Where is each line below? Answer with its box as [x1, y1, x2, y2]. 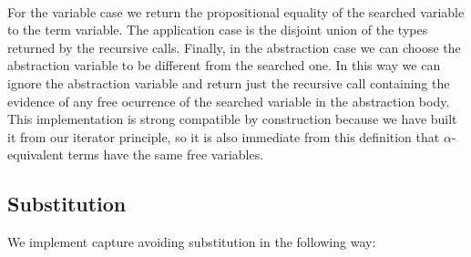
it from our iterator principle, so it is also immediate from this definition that [7, 127, 440, 146]
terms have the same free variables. [67, 145, 264, 164]
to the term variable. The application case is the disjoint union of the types [7, 20, 428, 39]
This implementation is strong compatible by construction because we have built [7, 109, 457, 128]
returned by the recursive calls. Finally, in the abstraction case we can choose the [7, 37, 461, 57]
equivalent [7, 145, 64, 164]
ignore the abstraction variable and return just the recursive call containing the [7, 73, 450, 92]
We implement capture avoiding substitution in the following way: [7, 232, 376, 252]
